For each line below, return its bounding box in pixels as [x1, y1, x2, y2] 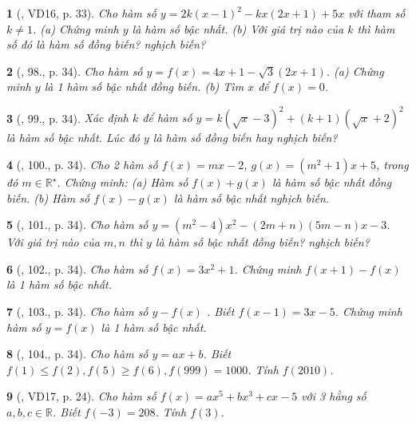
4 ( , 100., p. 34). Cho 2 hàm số [6, 156, 158, 173]
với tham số [348, 5, 406, 21]
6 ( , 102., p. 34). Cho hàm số [6, 260, 149, 277]
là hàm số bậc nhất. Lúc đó [6, 129, 140, 146]
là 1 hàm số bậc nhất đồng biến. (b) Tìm [44, 78, 244, 95]
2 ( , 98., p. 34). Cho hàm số [6, 62, 143, 79]
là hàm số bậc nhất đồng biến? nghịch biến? [155, 234, 370, 250]
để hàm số [142, 109, 192, 126]
